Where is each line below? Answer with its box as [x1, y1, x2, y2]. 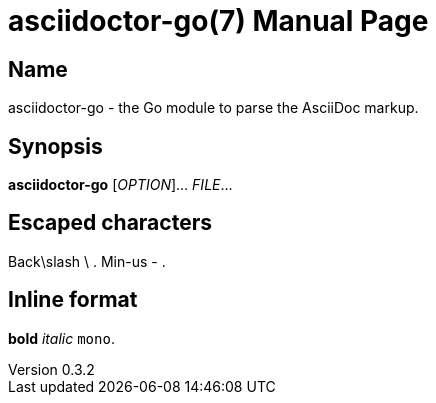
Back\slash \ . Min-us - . [8, 252, 166, 270]
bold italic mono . [8, 329, 115, 347]
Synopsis [8, 133, 103, 159]
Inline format [8, 287, 138, 313]
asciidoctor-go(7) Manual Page [8, 4, 429, 38]
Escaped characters [8, 210, 212, 236]
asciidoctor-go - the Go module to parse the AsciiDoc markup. [8, 99, 419, 117]
